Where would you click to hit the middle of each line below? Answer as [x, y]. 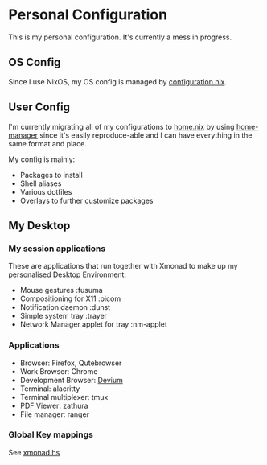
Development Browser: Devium [71, 380]
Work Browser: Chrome [59, 371]
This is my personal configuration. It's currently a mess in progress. [120, 37]
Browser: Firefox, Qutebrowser [71, 363]
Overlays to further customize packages [86, 200]
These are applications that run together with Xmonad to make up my [123, 266]
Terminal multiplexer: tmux [64, 397]
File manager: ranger [55, 414]
